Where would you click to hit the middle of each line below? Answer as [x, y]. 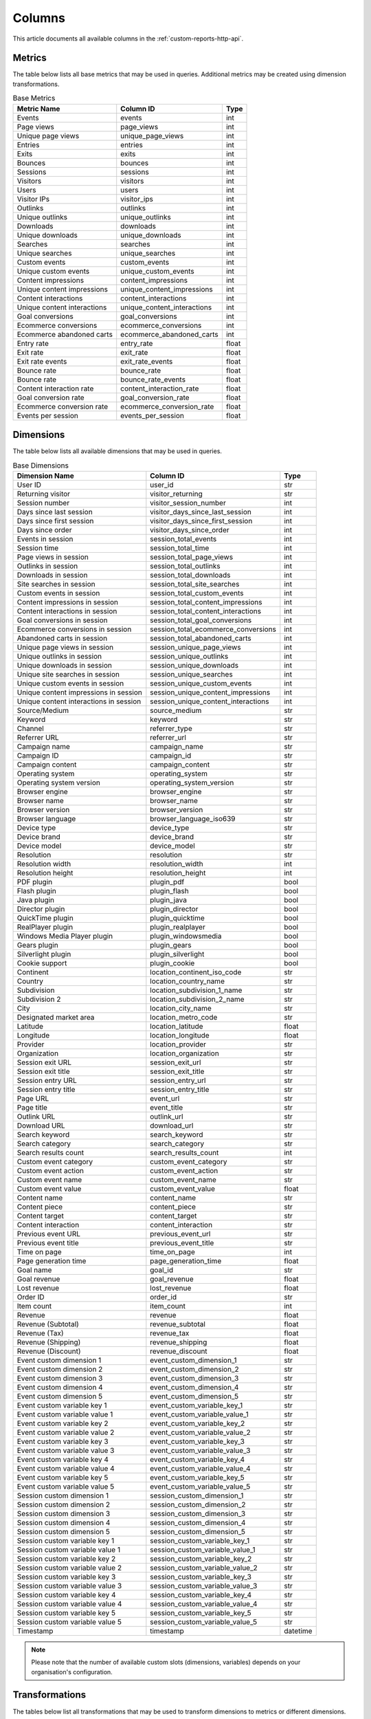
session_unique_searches [191, 674]
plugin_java [168, 899]
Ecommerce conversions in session [74, 629]
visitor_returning [176, 494]
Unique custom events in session [70, 683]
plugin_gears [171, 945]
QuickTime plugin [45, 918]
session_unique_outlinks [189, 656]
